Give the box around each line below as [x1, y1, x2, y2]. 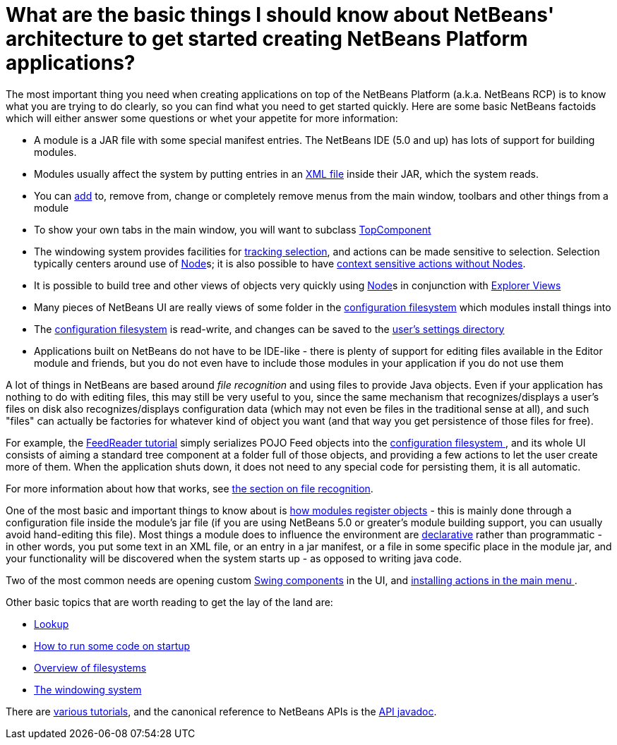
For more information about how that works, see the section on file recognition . [6, 482, 373, 495]
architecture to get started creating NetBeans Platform [6, 27, 528, 51]
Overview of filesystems [34, 661, 147, 674]
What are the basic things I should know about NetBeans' [6, 3, 555, 27]
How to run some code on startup [34, 639, 191, 652]
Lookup [34, 617, 69, 630]
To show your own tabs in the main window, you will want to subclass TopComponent [34, 223, 431, 236]
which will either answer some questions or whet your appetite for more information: [6, 111, 398, 124]
